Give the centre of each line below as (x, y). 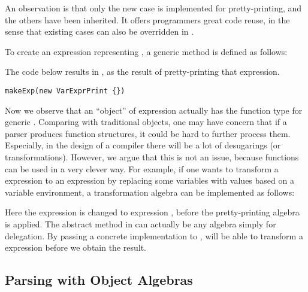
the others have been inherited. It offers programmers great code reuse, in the (147, 19)
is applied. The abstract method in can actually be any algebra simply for (141, 223)
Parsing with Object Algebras (99, 280)
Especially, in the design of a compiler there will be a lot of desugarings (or (143, 145)
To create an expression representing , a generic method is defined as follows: (146, 51)
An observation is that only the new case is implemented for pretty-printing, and (153, 8)
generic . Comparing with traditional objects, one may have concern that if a (146, 122)
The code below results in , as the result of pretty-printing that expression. (142, 72)
